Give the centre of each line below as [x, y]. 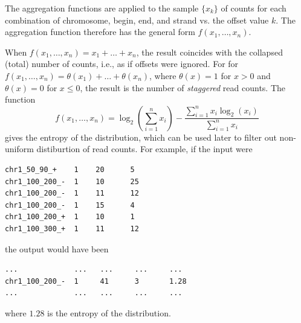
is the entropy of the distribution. [109, 312]
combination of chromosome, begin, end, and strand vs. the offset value [137, 20]
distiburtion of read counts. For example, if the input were [144, 149]
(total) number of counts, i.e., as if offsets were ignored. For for [122, 64]
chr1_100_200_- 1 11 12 [72, 193]
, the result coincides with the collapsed [209, 52]
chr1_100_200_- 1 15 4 [70, 205]
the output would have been [57, 248]
